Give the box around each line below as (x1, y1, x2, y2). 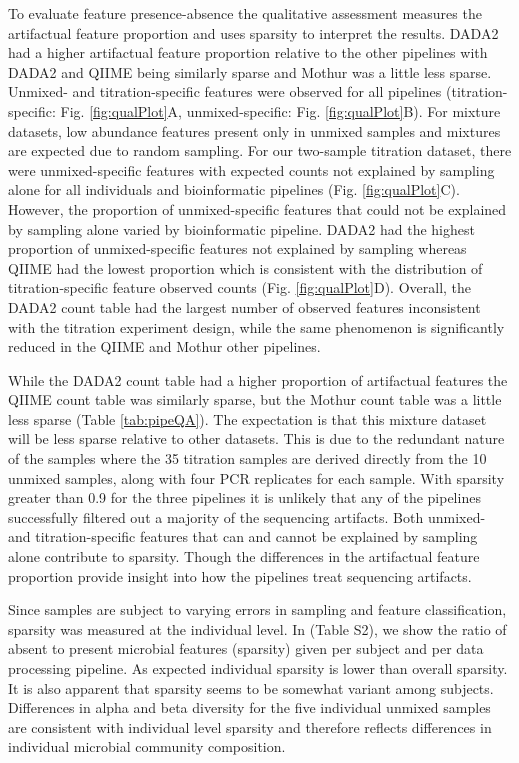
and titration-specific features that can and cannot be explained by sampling (8, 526, 478, 547)
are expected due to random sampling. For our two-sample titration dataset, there (8, 140, 512, 161)
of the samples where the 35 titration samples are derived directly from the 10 (8, 448, 487, 469)
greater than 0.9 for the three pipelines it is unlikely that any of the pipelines (8, 487, 481, 508)
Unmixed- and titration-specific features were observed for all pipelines (8, 81, 442, 102)
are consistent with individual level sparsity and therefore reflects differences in (8, 716, 492, 737)
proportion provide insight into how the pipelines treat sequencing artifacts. (8, 565, 472, 586)
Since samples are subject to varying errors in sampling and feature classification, (8, 599, 507, 620)
